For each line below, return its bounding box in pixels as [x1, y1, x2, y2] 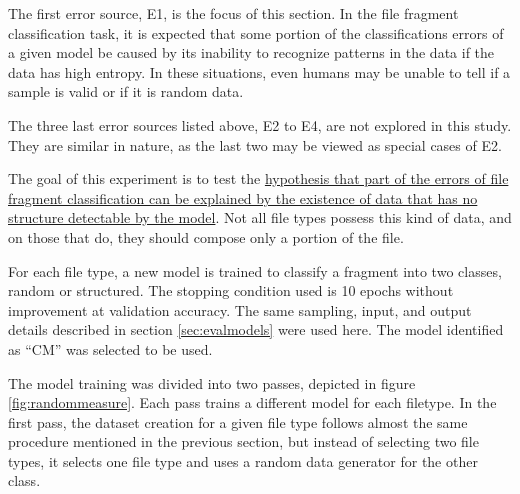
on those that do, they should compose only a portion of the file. [8, 226, 404, 247]
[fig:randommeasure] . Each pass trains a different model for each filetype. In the [8, 392, 497, 413]
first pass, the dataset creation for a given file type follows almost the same [8, 411, 468, 432]
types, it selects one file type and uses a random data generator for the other [8, 450, 478, 471]
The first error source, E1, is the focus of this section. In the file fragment [8, 3, 459, 23]
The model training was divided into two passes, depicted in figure [8, 372, 416, 393]
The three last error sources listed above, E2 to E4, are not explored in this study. [8, 114, 512, 135]
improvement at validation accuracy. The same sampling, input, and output [8, 299, 472, 320]
